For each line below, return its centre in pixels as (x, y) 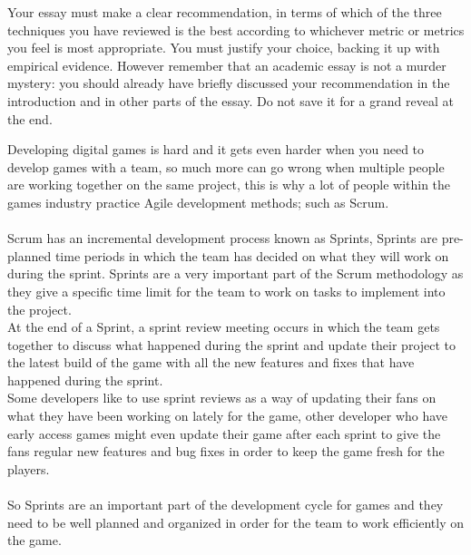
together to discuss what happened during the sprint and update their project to (232, 344)
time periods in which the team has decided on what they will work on (252, 255)
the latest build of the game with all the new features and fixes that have (211, 362)
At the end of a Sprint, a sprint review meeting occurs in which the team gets (224, 327)
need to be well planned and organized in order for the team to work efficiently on (236, 522)
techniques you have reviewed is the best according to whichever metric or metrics (236, 29)
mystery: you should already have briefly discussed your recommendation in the (229, 83)
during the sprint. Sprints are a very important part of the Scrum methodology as (235, 273)
